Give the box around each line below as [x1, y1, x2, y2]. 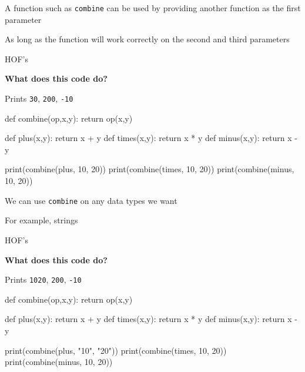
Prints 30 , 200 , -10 [5, 92, 73, 105]
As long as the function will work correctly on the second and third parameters [5, 33, 290, 45]
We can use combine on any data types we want [5, 194, 177, 206]
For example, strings [5, 214, 78, 226]
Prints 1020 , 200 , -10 [5, 273, 82, 286]
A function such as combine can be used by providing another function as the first [5, 2, 301, 14]
